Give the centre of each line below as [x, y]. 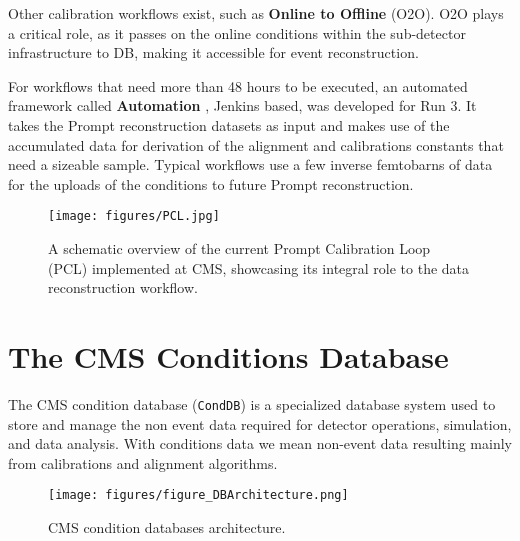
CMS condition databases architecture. [167, 527]
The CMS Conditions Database [228, 355]
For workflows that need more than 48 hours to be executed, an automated [238, 85]
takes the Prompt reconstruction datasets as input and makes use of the [229, 124]
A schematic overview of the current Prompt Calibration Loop [239, 248]
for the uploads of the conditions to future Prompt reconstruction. [211, 183]
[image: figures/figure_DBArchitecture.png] [198, 495]
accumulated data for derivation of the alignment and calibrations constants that [256, 144]
